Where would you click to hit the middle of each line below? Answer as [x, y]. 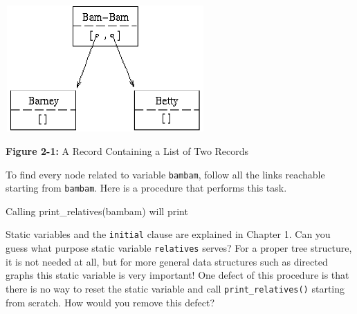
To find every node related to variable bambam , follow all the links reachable [165, 174]
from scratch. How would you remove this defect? [110, 302]
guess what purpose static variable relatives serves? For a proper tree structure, [179, 248]
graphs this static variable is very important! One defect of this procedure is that [177, 275]
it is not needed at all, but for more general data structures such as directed [167, 261]
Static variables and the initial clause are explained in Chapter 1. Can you [168, 234]
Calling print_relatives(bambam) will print [97, 211]
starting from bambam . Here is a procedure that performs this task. [146, 188]
